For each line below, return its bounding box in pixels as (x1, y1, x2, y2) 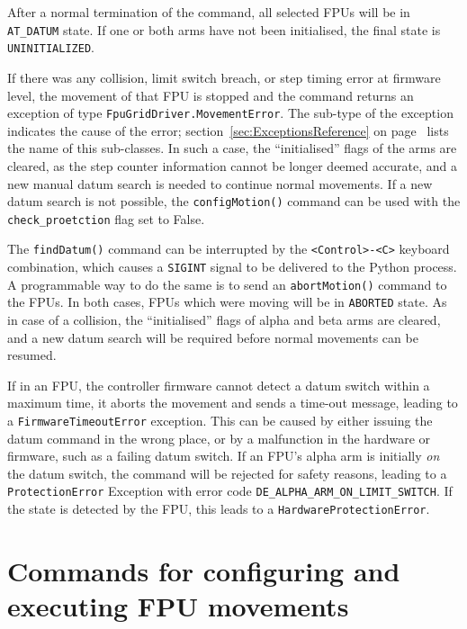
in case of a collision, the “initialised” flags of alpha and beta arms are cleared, (7, 310, 441, 329)
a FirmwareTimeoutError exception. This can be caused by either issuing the (7, 411, 433, 430)
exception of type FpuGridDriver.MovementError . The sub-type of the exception (7, 103, 454, 122)
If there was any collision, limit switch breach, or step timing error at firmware (7, 67, 441, 86)
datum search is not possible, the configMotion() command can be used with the (7, 192, 461, 211)
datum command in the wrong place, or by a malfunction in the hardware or (7, 428, 430, 447)
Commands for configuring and (7, 552, 400, 589)
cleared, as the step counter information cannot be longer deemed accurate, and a (7, 156, 458, 175)
